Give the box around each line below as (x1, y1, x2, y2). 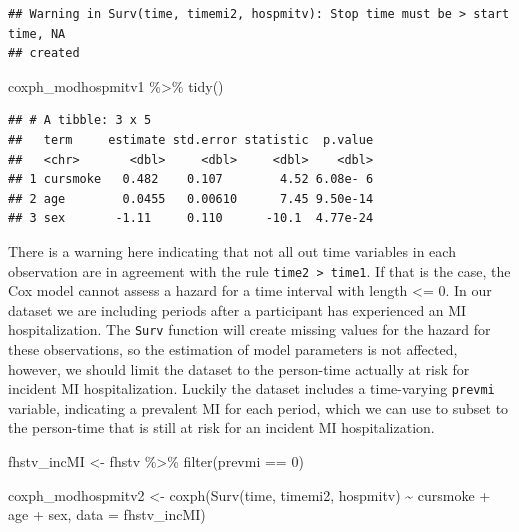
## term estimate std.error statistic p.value (8, 132, 374, 147)
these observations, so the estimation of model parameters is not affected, (8, 339, 458, 360)
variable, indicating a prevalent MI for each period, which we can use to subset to (8, 397, 509, 418)
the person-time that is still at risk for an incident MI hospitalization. (8, 417, 435, 438)
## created (8, 46, 80, 61)
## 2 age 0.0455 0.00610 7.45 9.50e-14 (8, 191, 374, 206)
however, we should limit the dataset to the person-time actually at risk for (8, 358, 470, 379)
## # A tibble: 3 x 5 (8, 113, 152, 128)
